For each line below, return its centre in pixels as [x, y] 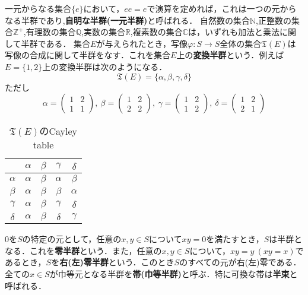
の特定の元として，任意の [72, 239]
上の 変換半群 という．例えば [230, 55]
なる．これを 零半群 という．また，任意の [83, 250]
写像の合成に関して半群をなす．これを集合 [88, 55]
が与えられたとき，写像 [142, 43]
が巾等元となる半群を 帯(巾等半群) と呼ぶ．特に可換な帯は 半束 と [174, 273]
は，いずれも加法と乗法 [234, 32]
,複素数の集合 [156, 32]
